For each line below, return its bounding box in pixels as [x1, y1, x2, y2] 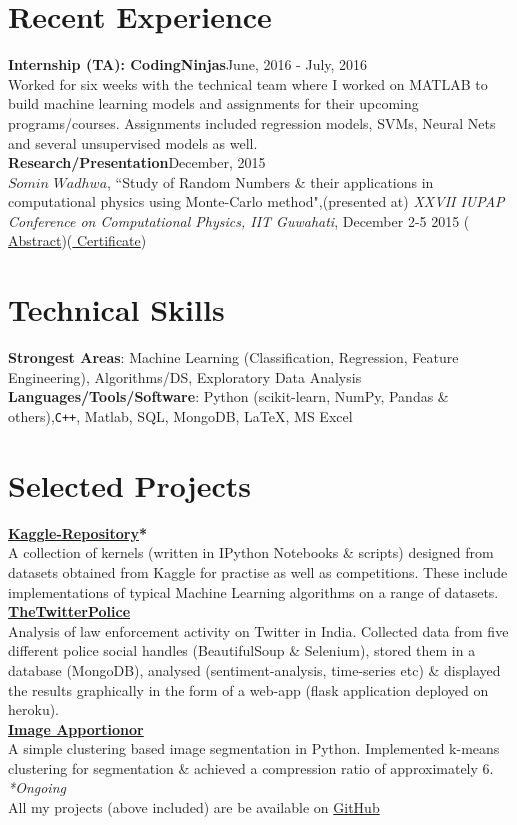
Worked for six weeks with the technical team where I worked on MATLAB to [8, 73, 488, 94]
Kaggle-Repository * [8, 522, 147, 543]
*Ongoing [8, 777, 66, 798]
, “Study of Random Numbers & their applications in [107, 171, 434, 192]
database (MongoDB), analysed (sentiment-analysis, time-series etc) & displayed [8, 659, 501, 680]
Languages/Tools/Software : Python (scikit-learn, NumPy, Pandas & [8, 386, 449, 407]
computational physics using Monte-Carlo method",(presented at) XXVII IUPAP [8, 191, 505, 212]
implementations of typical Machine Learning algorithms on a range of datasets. [8, 581, 499, 602]
